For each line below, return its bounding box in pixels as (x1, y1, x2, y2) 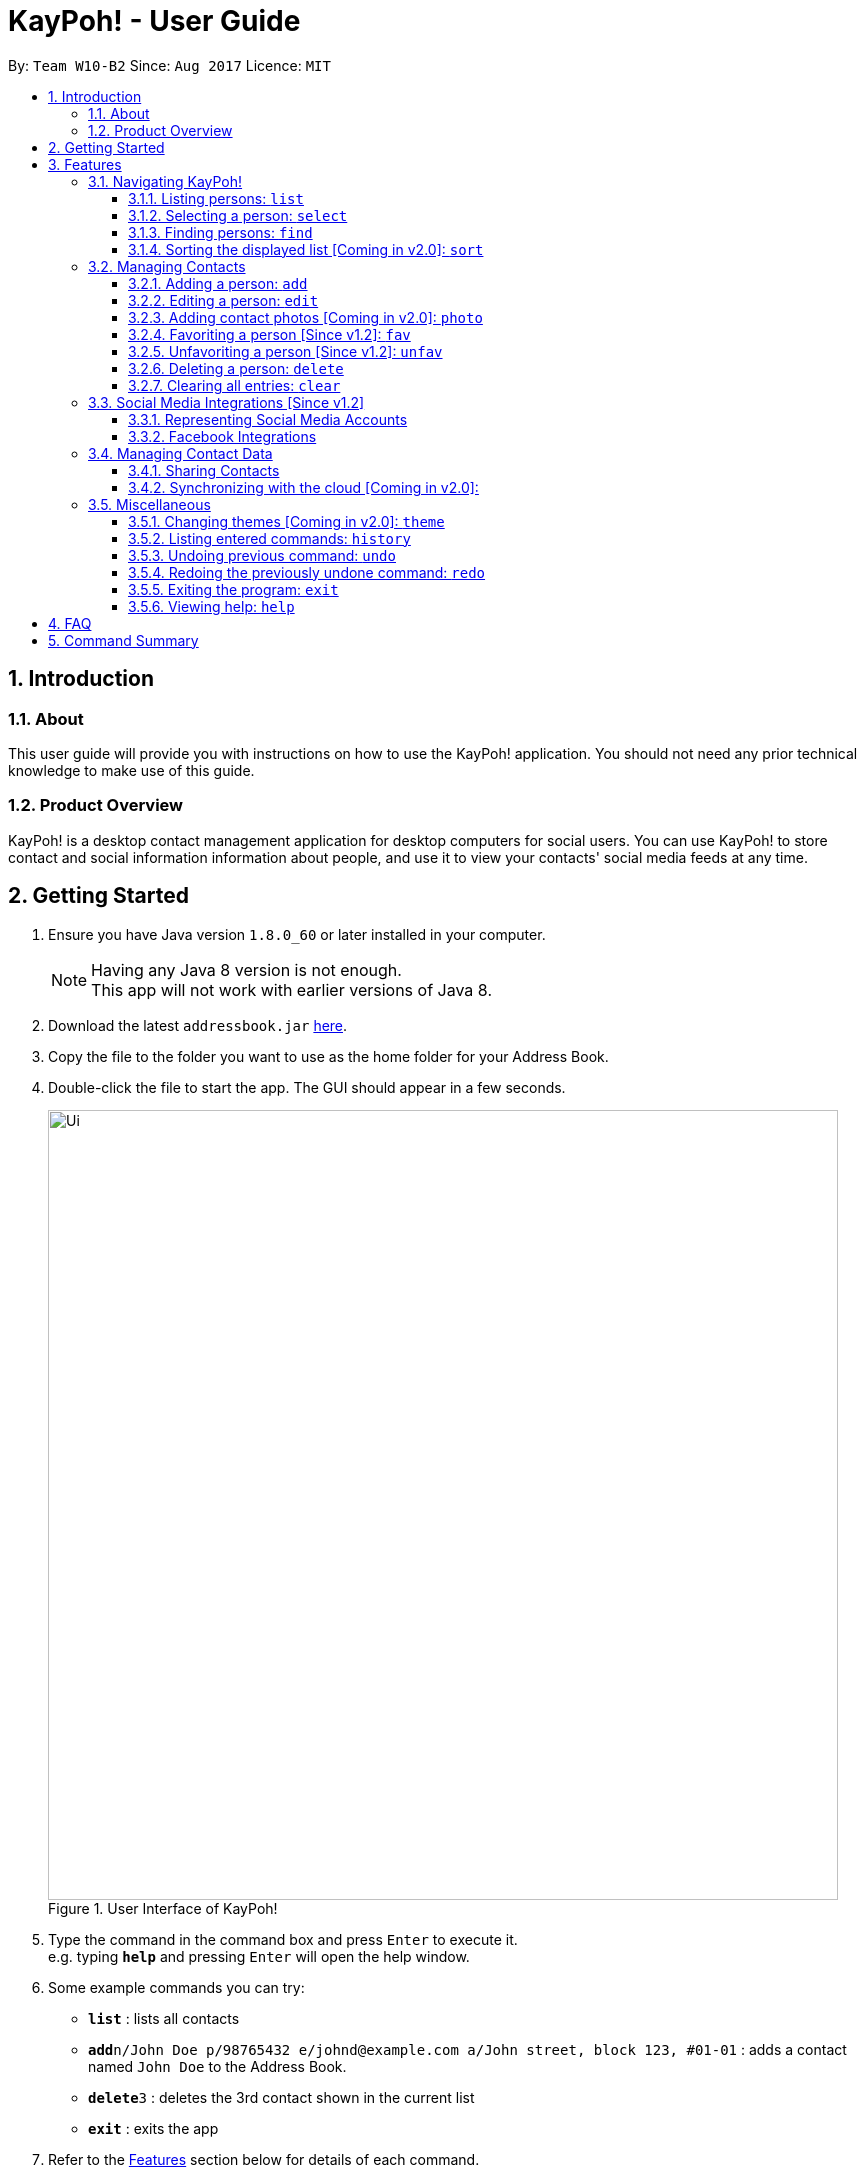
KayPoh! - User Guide (8, 4, 301, 38)
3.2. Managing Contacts (88, 257, 246, 275)
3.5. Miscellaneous (88, 495, 211, 513)
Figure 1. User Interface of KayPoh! (48, 1899, 278, 1917)
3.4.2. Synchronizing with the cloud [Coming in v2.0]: (128, 478, 479, 496)
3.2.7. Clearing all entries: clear (128, 376, 341, 394)
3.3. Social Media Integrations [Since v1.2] (88, 393, 365, 411)
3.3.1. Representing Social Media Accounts (128, 410, 408, 428)
